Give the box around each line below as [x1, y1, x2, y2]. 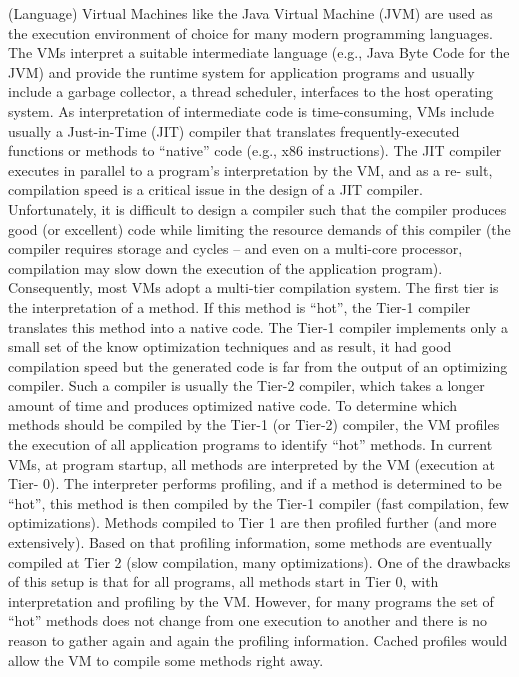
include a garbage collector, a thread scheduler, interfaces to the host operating [8, 81, 494, 102]
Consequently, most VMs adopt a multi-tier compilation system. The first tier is [8, 277, 499, 298]
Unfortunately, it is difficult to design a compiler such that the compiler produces [8, 198, 507, 219]
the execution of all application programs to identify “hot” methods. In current [8, 434, 493, 455]
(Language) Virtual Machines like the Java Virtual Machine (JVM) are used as [8, 3, 493, 23]
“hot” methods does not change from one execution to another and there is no [8, 610, 488, 631]
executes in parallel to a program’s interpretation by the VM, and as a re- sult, [8, 159, 493, 180]
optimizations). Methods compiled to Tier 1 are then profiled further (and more [8, 512, 497, 533]
